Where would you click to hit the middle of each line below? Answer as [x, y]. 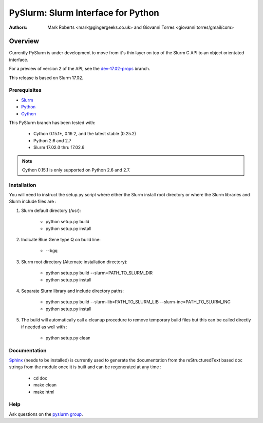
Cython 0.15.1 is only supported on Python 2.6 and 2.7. [76, 170]
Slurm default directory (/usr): [51, 211]
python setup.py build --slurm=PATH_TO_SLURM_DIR [99, 273]
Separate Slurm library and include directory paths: [73, 291]
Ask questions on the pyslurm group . [46, 414]
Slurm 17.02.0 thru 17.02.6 [59, 148]
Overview [24, 41]
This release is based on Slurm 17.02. [46, 78]
